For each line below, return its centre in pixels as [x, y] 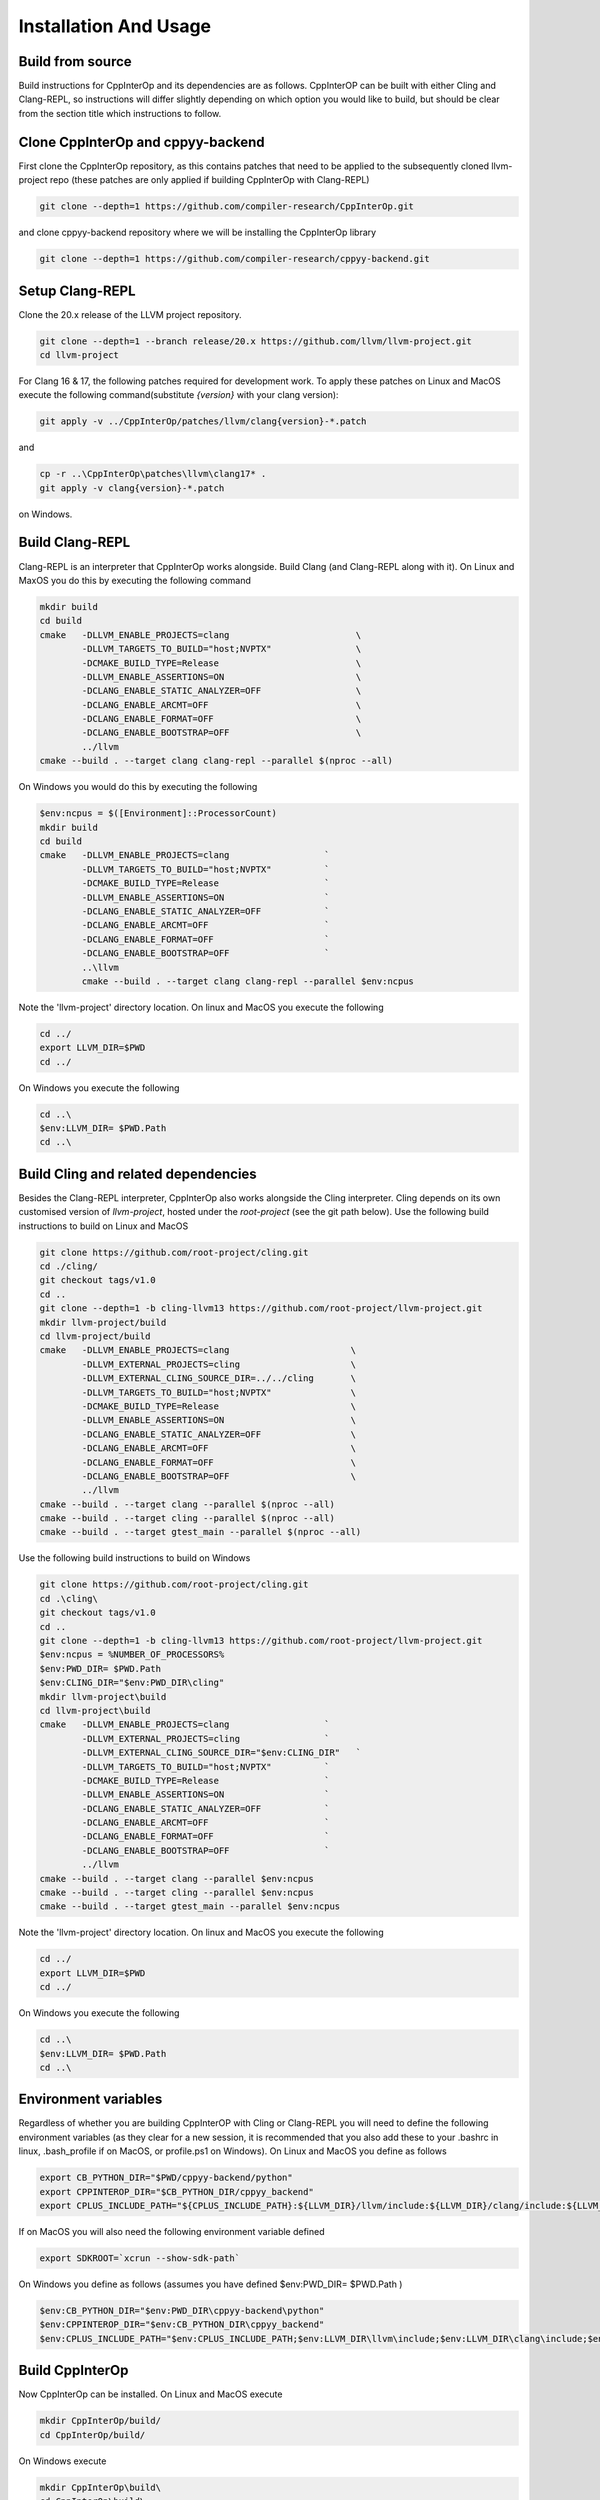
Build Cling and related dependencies [137, 1173]
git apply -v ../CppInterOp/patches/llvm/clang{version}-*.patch [203, 421]
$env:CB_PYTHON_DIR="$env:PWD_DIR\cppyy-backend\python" [182, 2310]
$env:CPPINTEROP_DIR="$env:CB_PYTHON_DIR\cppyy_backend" [182, 2324]
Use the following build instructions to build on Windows [134, 1558]
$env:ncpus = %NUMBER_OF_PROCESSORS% [132, 1654]
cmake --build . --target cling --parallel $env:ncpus [176, 1893]
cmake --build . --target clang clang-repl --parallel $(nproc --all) [216, 761]
